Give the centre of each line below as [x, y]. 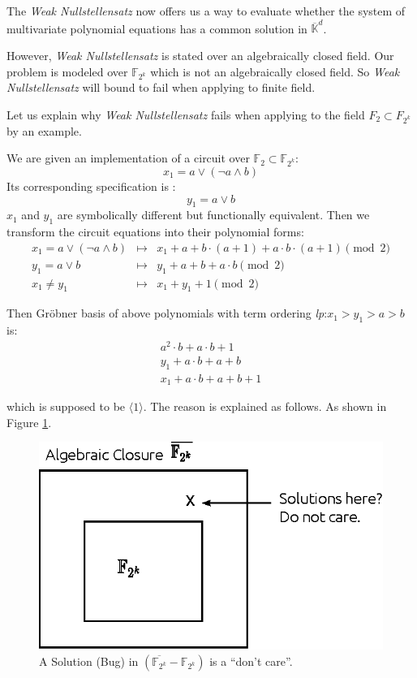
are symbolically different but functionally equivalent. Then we [213, 215]
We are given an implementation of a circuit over [128, 158]
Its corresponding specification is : [91, 186]
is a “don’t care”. [251, 661]
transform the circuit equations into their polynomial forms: [155, 232]
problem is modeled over [67, 71]
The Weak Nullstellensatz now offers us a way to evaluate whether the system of [206, 11]
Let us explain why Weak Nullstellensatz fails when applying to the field [186, 114]
